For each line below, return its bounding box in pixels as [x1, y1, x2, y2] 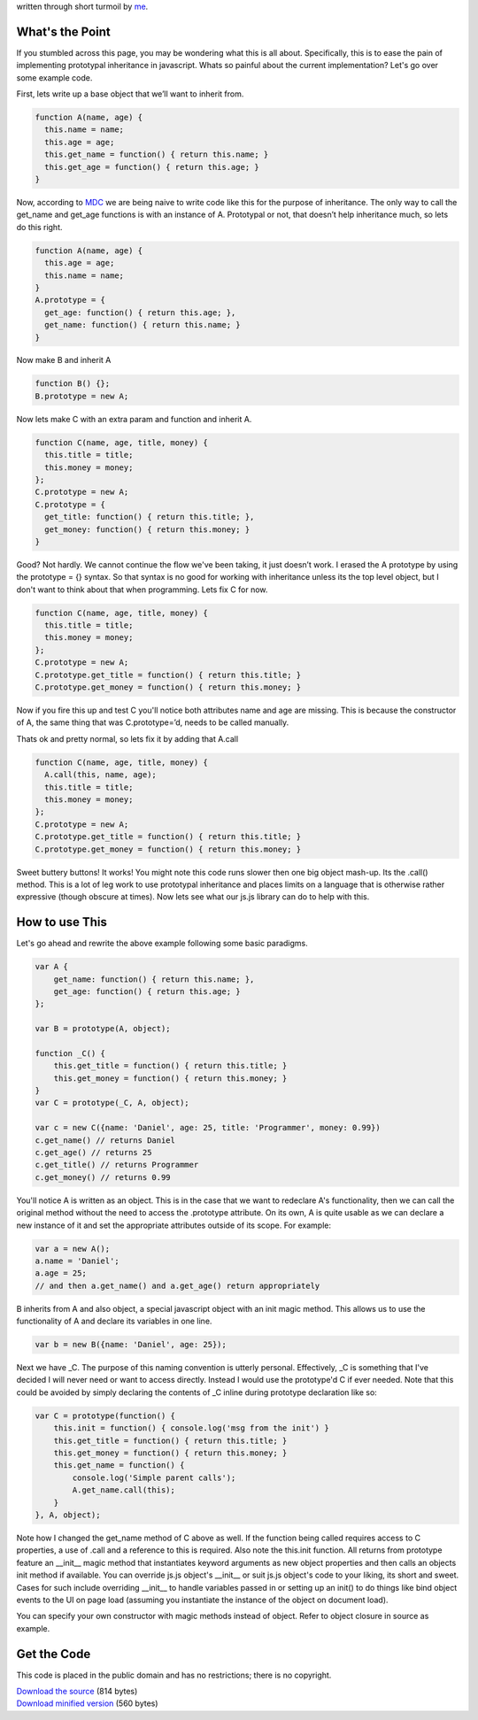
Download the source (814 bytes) [16, 1686, 138, 1696]
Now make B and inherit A [16, 355, 112, 366]
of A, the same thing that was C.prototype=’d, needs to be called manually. [16, 717, 289, 728]
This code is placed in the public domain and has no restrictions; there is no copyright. [16, 1670, 332, 1680]
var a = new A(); [35, 1244, 111, 1253]
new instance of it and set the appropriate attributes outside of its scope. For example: [16, 1220, 332, 1230]
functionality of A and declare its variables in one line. [16, 1315, 212, 1327]
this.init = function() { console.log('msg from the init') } [53, 1423, 329, 1433]
